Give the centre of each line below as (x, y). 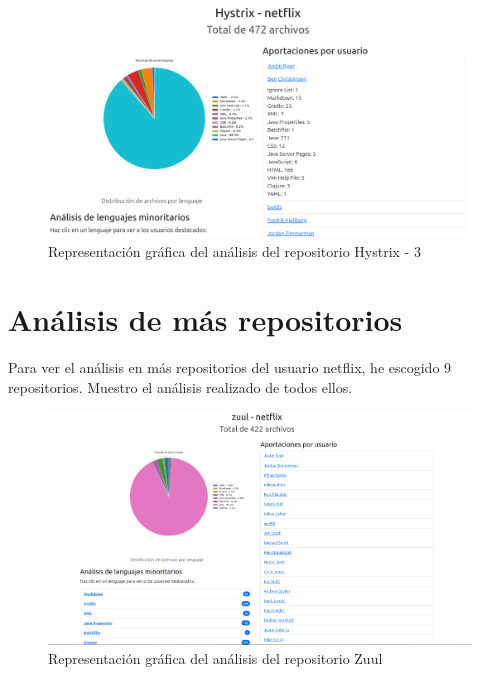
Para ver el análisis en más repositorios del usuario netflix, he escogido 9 (230, 367)
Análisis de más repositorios (205, 319)
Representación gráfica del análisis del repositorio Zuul (215, 658)
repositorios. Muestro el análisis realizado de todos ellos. (180, 386)
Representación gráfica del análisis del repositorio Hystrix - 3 (234, 250)
